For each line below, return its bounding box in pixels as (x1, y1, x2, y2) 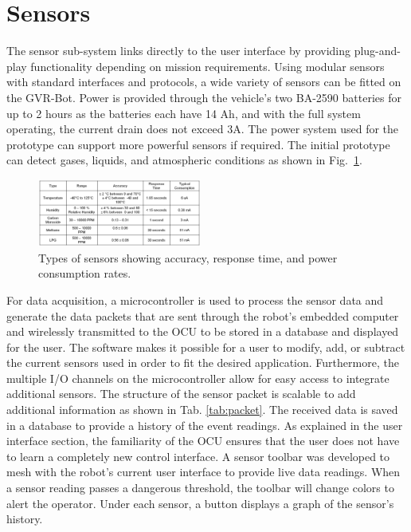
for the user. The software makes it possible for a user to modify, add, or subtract (6, 338, 405, 355)
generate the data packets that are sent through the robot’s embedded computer (6, 307, 399, 324)
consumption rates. (38, 265, 131, 282)
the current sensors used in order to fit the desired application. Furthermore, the (6, 354, 399, 371)
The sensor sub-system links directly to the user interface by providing (6, 42, 350, 59)
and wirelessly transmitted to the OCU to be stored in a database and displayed (6, 323, 399, 340)
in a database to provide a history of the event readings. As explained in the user (6, 416, 403, 433)
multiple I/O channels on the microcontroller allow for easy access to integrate (6, 369, 389, 386)
